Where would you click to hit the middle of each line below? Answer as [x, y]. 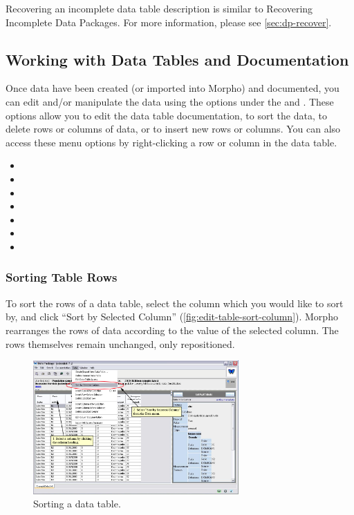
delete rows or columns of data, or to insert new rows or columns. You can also [173, 129]
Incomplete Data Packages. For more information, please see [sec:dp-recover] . [169, 22]
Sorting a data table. [77, 504]
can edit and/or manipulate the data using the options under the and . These [170, 101]
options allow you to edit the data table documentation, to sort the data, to [166, 115]
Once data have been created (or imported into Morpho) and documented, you [173, 88]
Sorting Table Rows [62, 277]
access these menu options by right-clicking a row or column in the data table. [171, 142]
